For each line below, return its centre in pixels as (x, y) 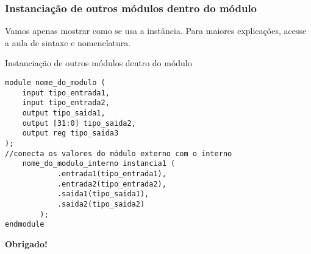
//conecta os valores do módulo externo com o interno (119, 153)
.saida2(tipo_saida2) (101, 204)
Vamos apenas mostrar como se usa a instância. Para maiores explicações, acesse (156, 31)
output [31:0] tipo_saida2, (79, 123)
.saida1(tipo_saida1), (103, 194)
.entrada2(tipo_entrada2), (112, 184)
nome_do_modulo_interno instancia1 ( (99, 164)
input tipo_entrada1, (66, 93)
